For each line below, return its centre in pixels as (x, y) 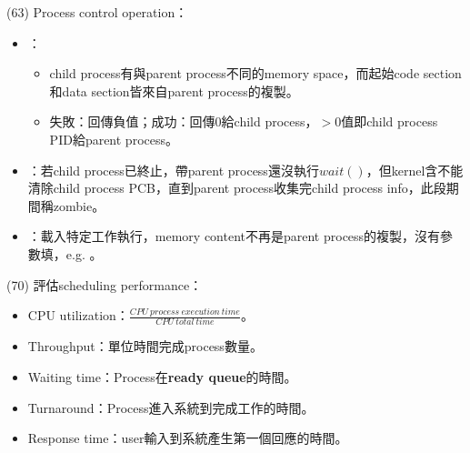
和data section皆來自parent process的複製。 (174, 91)
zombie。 (79, 205)
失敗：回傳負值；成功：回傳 (132, 121)
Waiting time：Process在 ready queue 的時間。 (162, 377)
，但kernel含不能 (415, 170)
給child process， (270, 121)
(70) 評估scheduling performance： (105, 284)
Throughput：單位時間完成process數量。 (145, 346)
